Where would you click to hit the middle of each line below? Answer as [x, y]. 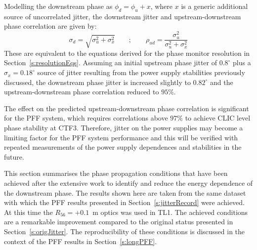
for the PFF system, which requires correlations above [86, 118]
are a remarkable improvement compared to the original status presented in [119, 222]
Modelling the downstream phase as [58, 6]
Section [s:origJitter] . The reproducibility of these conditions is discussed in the [125, 231]
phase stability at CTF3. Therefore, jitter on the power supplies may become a [124, 128]
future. [14, 156]
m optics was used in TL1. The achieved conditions [170, 212]
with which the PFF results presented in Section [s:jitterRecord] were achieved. [125, 202]
